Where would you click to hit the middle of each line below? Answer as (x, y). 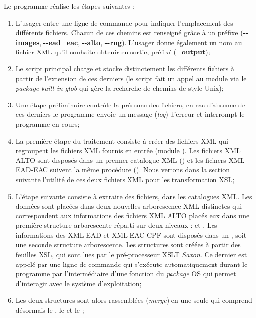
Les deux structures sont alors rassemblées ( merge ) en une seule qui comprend (134, 300)
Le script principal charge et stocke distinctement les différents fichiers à (125, 68)
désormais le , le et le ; (50, 310)
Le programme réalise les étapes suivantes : (69, 6)
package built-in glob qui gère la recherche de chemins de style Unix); (120, 88)
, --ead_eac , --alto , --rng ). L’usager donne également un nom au (141, 42)
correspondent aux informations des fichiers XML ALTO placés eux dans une (132, 215)
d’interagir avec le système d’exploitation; (79, 283)
